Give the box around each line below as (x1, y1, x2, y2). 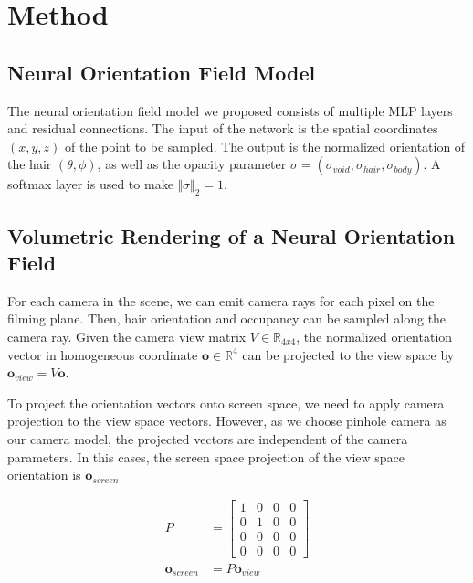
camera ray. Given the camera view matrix (7, 326, 247, 345)
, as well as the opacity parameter (97, 154, 287, 174)
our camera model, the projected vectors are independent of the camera (7, 429, 408, 448)
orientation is (7, 465, 81, 484)
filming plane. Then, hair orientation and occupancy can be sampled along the (7, 309, 447, 328)
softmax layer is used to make (7, 175, 173, 194)
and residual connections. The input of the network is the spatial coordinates (7, 119, 438, 138)
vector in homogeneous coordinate (7, 344, 198, 364)
